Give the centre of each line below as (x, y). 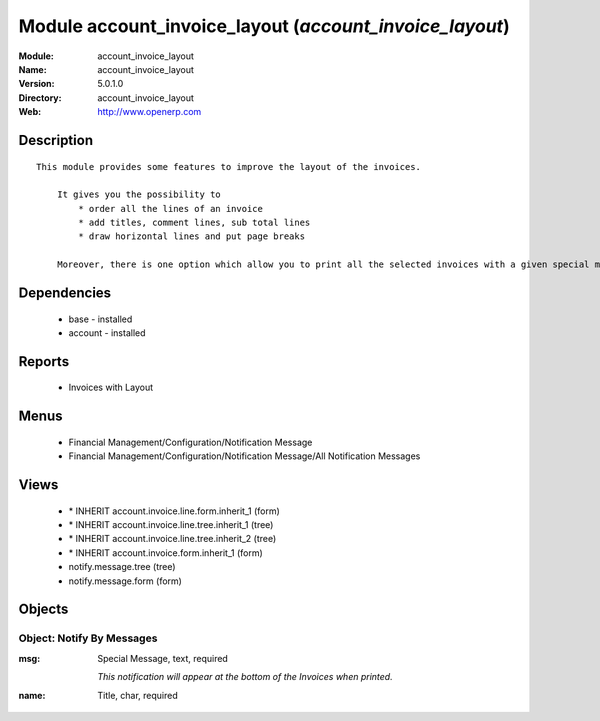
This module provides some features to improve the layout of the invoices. (229, 166)
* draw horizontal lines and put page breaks (191, 236)
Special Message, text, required (163, 658)
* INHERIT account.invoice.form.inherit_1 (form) (166, 552)
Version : (36, 84)
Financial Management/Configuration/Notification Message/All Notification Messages (244, 456)
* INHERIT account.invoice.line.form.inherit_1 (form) (174, 511)
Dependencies (65, 293)
